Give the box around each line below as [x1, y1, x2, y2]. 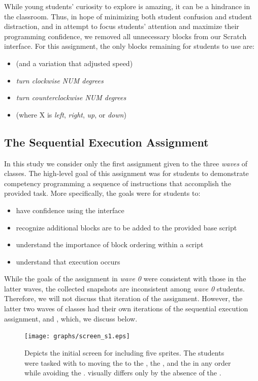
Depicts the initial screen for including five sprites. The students [24, 347, 224, 358]
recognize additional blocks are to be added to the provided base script [16, 222, 237, 232]
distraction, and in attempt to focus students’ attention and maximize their [4, 21, 239, 32]
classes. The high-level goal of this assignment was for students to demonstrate [4, 168, 249, 179]
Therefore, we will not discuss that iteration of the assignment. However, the [4, 293, 243, 304]
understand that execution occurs [16, 256, 120, 267]
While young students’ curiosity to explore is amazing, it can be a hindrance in [4, 1, 250, 11]
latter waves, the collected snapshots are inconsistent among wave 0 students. [4, 283, 245, 294]
